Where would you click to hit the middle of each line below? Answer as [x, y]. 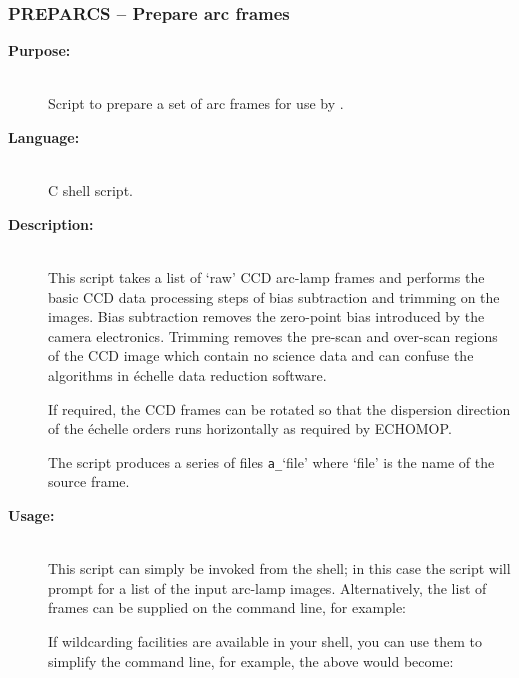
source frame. [89, 481]
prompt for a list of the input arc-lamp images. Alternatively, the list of [267, 587]
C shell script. [90, 190]
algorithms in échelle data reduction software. [187, 374]
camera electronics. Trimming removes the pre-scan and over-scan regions [273, 335]
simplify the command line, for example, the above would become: [251, 660]
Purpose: [39, 50]
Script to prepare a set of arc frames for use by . [196, 103]
